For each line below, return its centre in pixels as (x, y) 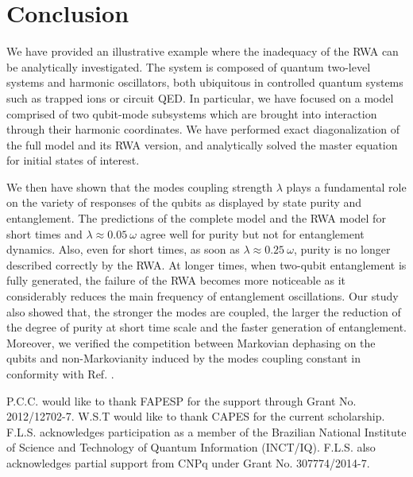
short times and (44, 233)
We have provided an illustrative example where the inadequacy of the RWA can (203, 51)
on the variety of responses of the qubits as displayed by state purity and (184, 202)
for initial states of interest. (73, 160)
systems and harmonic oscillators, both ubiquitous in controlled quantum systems (205, 82)
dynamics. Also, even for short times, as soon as (123, 249)
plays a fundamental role (346, 186)
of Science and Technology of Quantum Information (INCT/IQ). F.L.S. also (191, 447)
